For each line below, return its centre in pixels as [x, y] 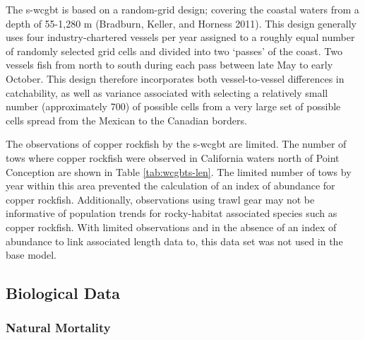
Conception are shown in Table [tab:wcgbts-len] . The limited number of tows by [179, 171]
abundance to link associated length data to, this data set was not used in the [174, 241]
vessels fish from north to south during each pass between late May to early [169, 65]
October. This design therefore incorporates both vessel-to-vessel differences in [175, 78]
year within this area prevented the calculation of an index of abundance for [170, 186]
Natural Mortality [58, 328]
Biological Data [63, 293]
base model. [31, 255]
